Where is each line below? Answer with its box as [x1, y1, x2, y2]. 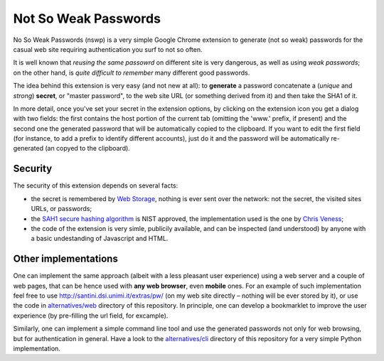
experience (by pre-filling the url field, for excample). [13, 311, 169, 320]
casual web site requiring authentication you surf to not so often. [13, 45, 203, 53]
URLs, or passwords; [31, 205, 92, 213]
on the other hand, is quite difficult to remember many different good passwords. [13, 68, 250, 77]
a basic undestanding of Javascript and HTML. [31, 235, 169, 243]
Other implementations [13, 253, 119, 265]
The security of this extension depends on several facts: [13, 181, 178, 190]
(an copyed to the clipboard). [45, 144, 131, 153]
